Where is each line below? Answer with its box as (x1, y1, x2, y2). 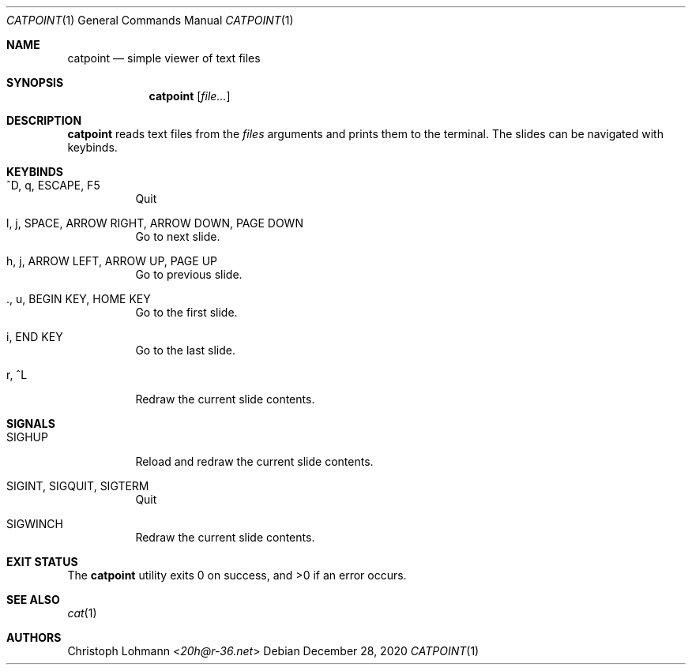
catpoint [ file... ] (149, 89, 231, 103)
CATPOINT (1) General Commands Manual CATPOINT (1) (6, 13, 294, 27)
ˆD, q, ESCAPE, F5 (6, 178, 100, 192)
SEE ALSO (6, 593, 60, 606)
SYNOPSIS (6, 76, 64, 89)
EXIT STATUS (6, 555, 78, 568)
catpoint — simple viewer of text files (67, 51, 261, 65)
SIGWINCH (6, 517, 63, 530)
